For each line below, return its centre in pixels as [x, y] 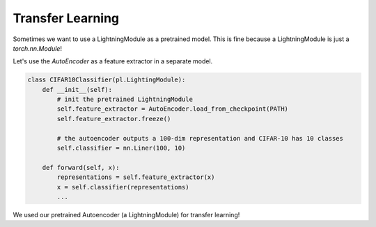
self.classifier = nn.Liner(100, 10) [121, 148]
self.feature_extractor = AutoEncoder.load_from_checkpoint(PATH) [173, 109]
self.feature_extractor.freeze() [114, 119]
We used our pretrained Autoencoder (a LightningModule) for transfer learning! [126, 214]
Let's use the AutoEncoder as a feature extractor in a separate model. [113, 61]
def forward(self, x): [81, 167]
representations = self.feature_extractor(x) [136, 177]
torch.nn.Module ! [38, 48]
